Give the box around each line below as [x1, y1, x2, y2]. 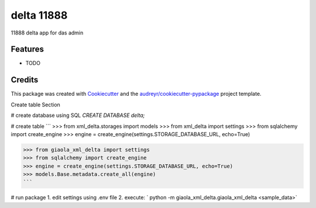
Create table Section [11, 101, 61, 108]
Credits [11, 75, 39, 85]
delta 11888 [11, 9, 68, 22]
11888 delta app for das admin [11, 29, 84, 36]
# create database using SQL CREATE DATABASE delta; [11, 112, 145, 119]
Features [11, 44, 44, 54]
